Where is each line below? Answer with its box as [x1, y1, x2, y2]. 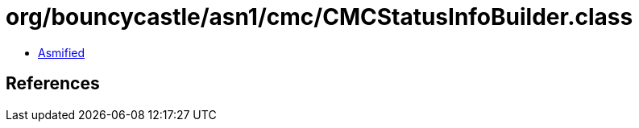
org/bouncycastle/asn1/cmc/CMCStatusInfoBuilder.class [6, 3, 633, 31]
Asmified [38, 45, 85, 60]
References [6, 73, 100, 94]
